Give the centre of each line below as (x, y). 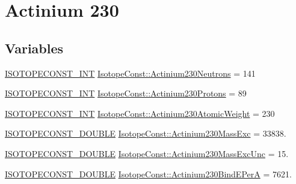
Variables (34, 48)
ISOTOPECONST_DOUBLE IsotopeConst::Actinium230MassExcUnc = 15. (147, 153)
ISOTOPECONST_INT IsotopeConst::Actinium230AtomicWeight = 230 (140, 113)
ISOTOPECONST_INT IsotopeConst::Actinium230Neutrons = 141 (130, 73)
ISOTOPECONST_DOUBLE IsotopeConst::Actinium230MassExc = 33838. (146, 133)
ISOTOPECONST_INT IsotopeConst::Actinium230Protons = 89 (126, 93)
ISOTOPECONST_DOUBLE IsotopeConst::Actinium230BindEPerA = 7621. (148, 174)
